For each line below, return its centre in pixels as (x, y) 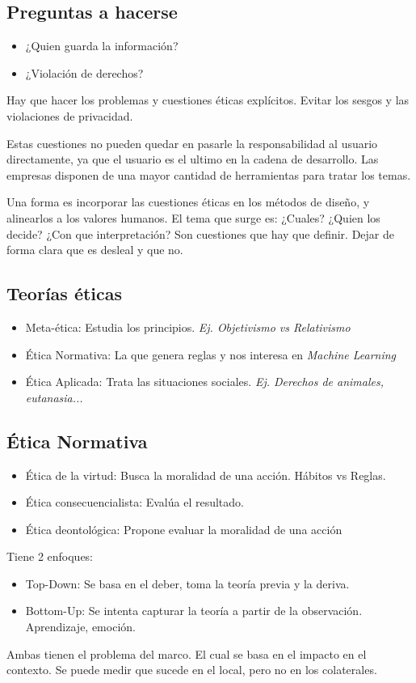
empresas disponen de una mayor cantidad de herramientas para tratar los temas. (209, 174)
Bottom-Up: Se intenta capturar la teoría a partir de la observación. (194, 611)
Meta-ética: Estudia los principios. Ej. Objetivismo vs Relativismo (188, 327)
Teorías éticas (65, 293)
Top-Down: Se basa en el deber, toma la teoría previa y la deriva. (187, 583)
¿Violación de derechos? (84, 72)
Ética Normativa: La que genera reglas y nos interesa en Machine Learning (211, 354)
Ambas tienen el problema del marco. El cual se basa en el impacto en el (187, 653)
